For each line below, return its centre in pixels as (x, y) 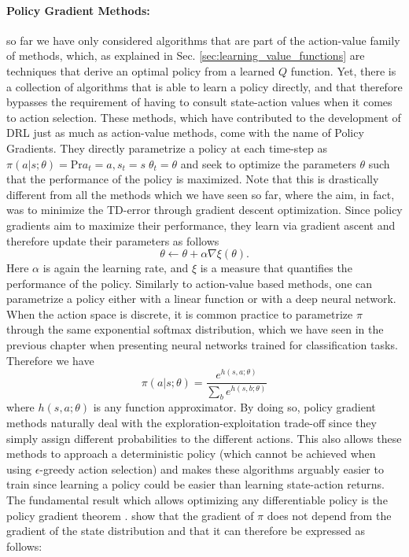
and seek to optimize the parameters (268, 163)
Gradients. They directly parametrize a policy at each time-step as (167, 148)
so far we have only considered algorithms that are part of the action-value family (203, 40)
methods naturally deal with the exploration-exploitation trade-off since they (192, 423)
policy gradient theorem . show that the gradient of (130, 515)
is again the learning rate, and (116, 268)
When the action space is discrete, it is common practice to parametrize (180, 314)
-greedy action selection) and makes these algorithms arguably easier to (212, 468)
